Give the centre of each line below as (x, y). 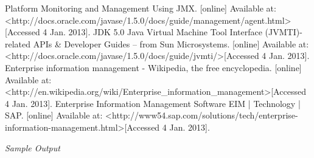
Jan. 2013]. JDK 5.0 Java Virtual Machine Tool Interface (156, 32)
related (18, 43)
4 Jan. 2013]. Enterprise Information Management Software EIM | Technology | (153, 103)
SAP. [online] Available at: (54, 115)
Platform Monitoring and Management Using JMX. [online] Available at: (141, 8)
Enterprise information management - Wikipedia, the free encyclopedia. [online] (153, 67)
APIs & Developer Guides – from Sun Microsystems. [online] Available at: (171, 43)
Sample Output (33, 147)
